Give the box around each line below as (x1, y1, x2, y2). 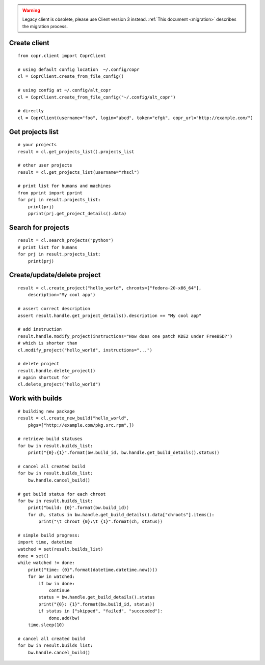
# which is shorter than (18, 340, 78, 346)
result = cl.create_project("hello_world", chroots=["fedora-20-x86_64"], (18, 285, 202, 290)
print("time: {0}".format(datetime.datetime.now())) (27, 567, 158, 572)
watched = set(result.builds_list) (18, 546, 104, 552)
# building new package (18, 409, 75, 414)
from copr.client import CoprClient (18, 53, 106, 59)
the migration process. (22, 23, 68, 29)
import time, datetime (18, 539, 73, 545)
